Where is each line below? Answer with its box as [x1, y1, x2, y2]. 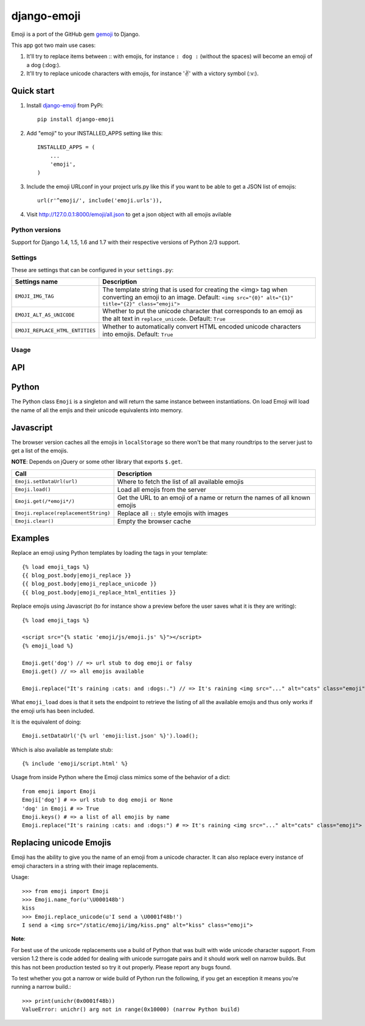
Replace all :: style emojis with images [117, 509, 229, 518]
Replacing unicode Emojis [11, 838, 112, 848]
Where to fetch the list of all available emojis [117, 477, 244, 486]
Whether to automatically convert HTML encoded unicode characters [102, 322, 301, 331]
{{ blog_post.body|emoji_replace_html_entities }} [22, 589, 176, 596]
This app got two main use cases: [11, 41, 96, 49]
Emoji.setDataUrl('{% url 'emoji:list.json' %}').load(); [22, 732, 199, 739]
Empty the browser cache [117, 517, 192, 525]
